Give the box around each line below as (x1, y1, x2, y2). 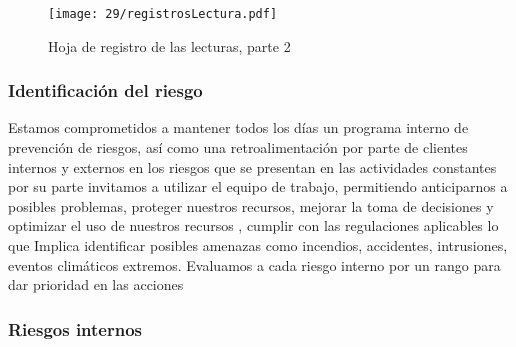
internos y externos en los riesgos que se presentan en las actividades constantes (8, 156, 497, 177)
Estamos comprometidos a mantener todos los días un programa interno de (8, 117, 469, 138)
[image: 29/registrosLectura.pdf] (48, 7, 278, 21)
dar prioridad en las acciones (8, 274, 184, 295)
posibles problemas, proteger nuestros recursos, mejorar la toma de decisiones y (8, 195, 494, 216)
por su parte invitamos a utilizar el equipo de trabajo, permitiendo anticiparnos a (8, 176, 508, 197)
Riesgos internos (8, 316, 143, 341)
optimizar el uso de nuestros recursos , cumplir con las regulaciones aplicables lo (8, 215, 499, 236)
